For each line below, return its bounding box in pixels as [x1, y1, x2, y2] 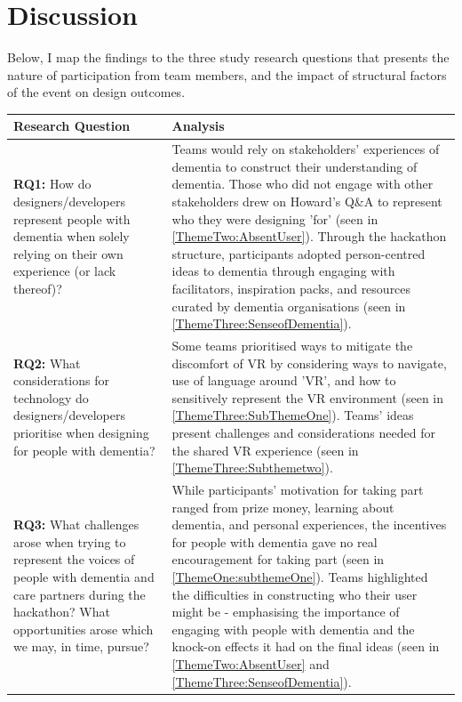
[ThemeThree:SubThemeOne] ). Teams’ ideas [171, 406, 414, 424]
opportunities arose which [13, 619, 154, 638]
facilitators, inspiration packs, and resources [171, 279, 411, 297]
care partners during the [13, 585, 146, 603]
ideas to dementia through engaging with [171, 262, 395, 280]
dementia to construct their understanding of [171, 157, 418, 175]
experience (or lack [13, 262, 116, 280]
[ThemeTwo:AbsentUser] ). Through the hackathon [171, 227, 447, 246]
